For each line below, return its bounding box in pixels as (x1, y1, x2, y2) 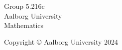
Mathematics (4, 20, 44, 30)
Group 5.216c (4, 1, 45, 11)
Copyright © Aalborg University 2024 (4, 36, 119, 47)
